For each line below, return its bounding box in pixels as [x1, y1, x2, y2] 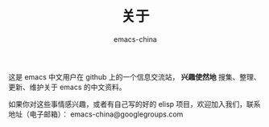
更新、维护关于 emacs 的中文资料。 [8, 82, 126, 92]
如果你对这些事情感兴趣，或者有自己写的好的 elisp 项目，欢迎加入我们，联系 [8, 99, 261, 109]
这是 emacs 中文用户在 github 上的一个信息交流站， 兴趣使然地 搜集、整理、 [8, 72, 261, 81]
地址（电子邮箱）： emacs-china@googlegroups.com [8, 109, 184, 119]
